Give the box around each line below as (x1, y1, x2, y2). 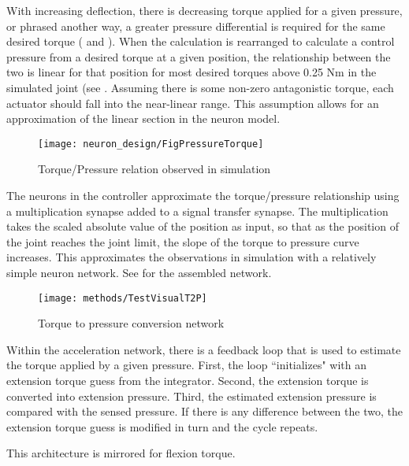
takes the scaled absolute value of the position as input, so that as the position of (6, 218, 399, 235)
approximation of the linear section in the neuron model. (6, 110, 281, 127)
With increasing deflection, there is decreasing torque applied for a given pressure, (6, 2, 403, 18)
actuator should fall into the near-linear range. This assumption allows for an (6, 94, 379, 111)
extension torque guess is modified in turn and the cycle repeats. (6, 418, 318, 435)
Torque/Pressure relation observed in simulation (38, 161, 271, 177)
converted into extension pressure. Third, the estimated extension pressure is (6, 387, 377, 404)
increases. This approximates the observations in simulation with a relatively (6, 249, 377, 265)
